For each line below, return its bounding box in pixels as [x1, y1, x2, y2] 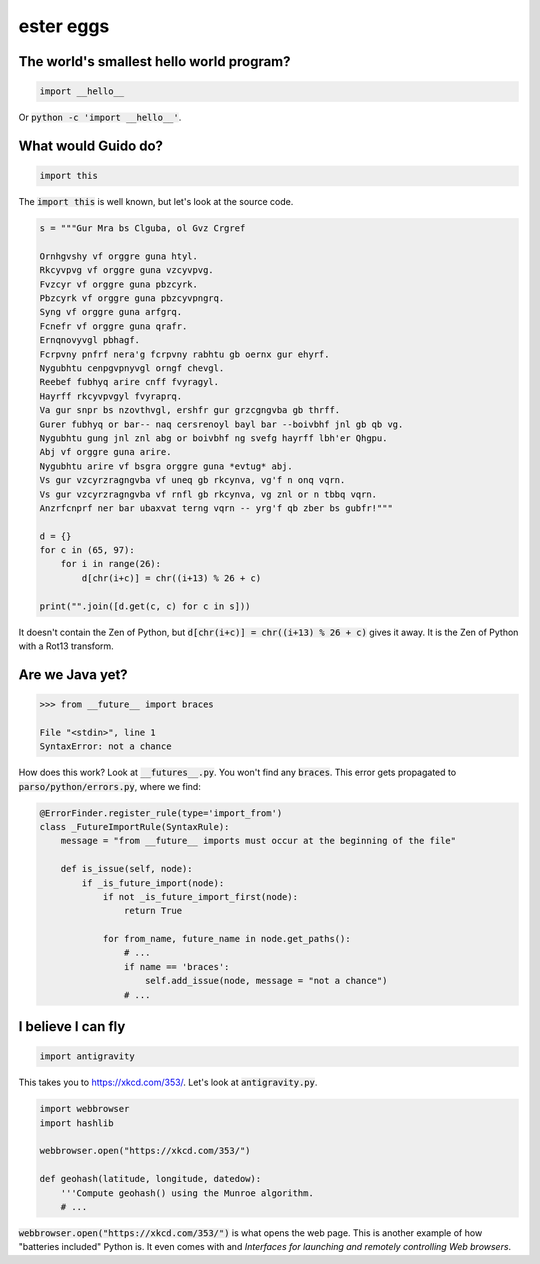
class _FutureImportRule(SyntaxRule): [39, 821, 230, 832]
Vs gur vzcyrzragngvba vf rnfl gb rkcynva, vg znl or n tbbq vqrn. [39, 488, 378, 500]
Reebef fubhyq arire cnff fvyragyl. [39, 376, 220, 388]
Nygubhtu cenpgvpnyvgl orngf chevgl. [39, 363, 225, 374]
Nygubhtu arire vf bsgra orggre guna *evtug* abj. [39, 460, 294, 472]
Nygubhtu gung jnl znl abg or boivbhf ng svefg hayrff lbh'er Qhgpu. [39, 432, 388, 444]
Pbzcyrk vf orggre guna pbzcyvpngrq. [39, 293, 225, 304]
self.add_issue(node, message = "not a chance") [145, 975, 388, 987]
